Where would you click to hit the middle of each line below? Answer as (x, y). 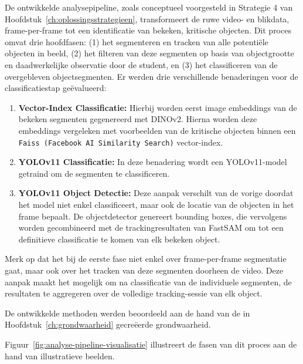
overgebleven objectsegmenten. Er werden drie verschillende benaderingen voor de (151, 76)
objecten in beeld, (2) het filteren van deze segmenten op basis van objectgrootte (149, 53)
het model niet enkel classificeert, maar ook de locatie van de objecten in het (156, 204)
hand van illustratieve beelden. (60, 355)
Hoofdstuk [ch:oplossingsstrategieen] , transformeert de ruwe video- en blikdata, (147, 18)
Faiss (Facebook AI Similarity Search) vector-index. (121, 142)
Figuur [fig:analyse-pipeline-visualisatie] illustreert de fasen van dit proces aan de (151, 344)
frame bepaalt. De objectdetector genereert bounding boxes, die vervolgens (153, 216)
